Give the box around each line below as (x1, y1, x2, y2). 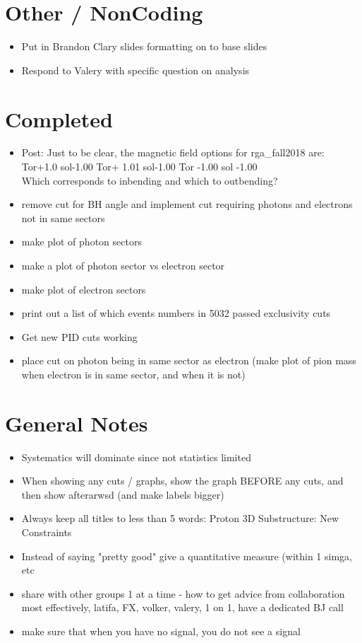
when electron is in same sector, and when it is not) (21, 366, 246, 381)
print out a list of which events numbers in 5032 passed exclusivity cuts (21, 306, 331, 320)
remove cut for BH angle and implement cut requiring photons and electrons (21, 197, 353, 212)
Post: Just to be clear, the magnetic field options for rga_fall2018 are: (21, 145, 325, 160)
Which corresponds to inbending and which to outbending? (21, 173, 278, 187)
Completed (5, 104, 113, 133)
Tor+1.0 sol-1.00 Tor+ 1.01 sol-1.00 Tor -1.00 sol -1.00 (21, 159, 258, 174)
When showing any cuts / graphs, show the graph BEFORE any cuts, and (21, 473, 344, 488)
